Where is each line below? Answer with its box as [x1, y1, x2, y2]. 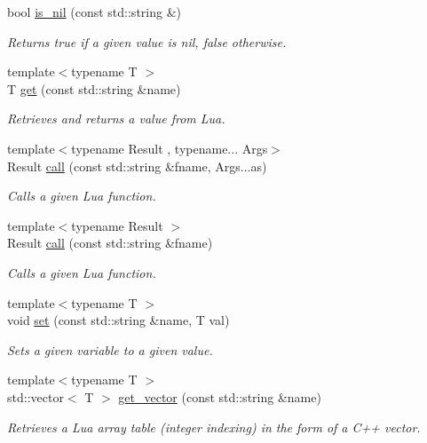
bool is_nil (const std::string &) [7, 3, 181, 20]
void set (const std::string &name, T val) [7, 311, 230, 329]
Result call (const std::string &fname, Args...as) [7, 156, 267, 175]
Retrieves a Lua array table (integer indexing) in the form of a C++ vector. [7, 417, 421, 436]
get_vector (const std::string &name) [118, 387, 321, 406]
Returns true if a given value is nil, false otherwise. [7, 32, 287, 51]
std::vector [7, 387, 64, 406]
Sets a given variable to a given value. [7, 340, 213, 359]
